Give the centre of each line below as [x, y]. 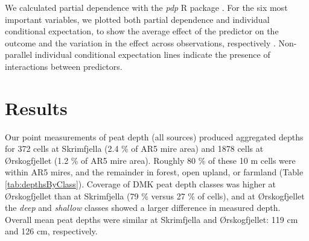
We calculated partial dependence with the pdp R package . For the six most [146, 7]
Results [36, 108]
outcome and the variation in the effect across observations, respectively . [140, 42]
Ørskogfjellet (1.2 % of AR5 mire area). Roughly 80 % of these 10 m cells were [150, 160]
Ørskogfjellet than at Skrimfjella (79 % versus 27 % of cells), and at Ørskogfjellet [155, 196]
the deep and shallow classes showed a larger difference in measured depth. [143, 208]
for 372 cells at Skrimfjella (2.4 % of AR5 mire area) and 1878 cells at [134, 149]
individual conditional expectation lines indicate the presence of [152, 55]
